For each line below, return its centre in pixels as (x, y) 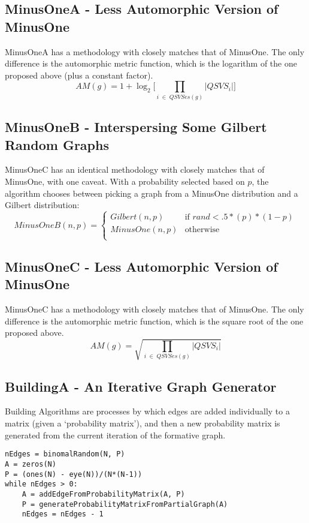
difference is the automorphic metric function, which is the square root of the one (154, 321)
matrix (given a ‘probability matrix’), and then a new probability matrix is (143, 423)
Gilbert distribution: (42, 205)
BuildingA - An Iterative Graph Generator (141, 386)
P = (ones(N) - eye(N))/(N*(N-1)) (74, 474)
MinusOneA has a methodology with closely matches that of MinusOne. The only (155, 51)
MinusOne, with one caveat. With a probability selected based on (125, 181)
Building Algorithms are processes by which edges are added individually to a (147, 411)
